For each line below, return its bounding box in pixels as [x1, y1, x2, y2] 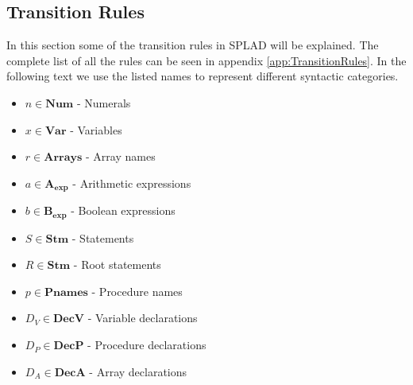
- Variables [70, 121, 122, 138]
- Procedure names [91, 282, 183, 299]
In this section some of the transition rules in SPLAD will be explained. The [6, 37, 379, 53]
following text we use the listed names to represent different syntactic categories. [6, 68, 399, 84]
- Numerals [76, 94, 131, 111]
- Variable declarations [87, 309, 198, 326]
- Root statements [73, 256, 161, 273]
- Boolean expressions [71, 202, 176, 219]
